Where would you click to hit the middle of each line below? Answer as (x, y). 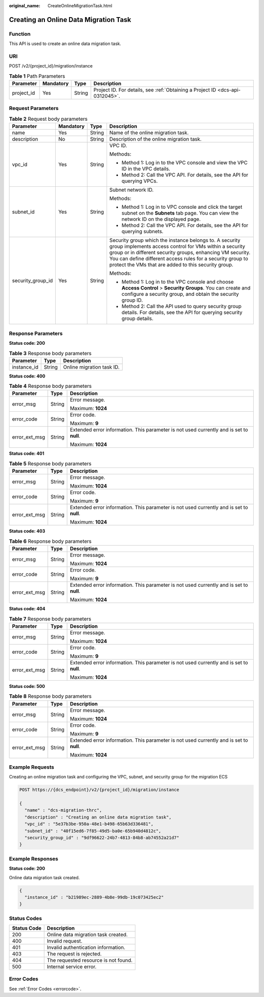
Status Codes (25, 918)
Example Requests (32, 767)
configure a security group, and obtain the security (180, 294)
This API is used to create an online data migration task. (65, 44)
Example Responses (34, 859)
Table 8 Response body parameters (50, 696)
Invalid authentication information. (86, 948)
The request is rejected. (74, 954)
